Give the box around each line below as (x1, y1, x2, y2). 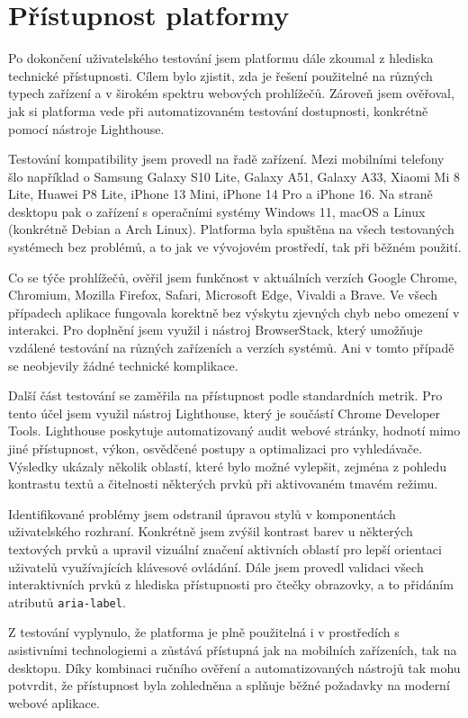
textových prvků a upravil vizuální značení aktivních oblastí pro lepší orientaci (8, 539, 442, 558)
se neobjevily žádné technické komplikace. (8, 355, 238, 374)
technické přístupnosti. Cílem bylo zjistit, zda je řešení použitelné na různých (8, 66, 433, 85)
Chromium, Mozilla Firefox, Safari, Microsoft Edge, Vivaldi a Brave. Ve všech (8, 285, 437, 304)
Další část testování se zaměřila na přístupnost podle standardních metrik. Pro (8, 386, 443, 405)
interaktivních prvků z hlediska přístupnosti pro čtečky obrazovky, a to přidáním (8, 575, 454, 594)
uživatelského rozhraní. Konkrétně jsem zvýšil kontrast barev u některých (8, 522, 413, 541)
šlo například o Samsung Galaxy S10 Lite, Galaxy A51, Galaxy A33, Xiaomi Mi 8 (8, 166, 460, 185)
